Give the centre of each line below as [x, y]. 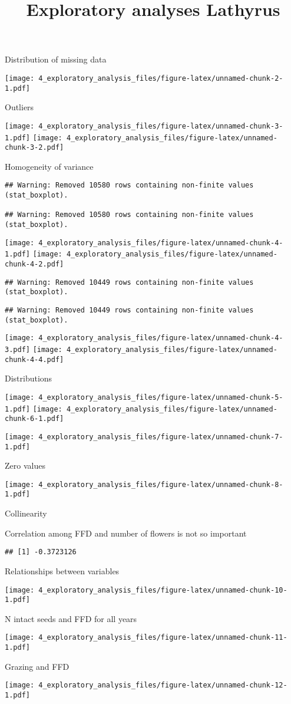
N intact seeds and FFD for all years [71, 618]
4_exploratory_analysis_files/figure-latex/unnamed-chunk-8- [161, 484]
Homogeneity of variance [49, 166]
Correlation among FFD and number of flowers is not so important [126, 533]
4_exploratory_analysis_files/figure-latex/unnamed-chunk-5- [161, 397]
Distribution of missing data [56, 59]
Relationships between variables [62, 570]
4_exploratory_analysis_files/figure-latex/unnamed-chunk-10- [163, 590]
